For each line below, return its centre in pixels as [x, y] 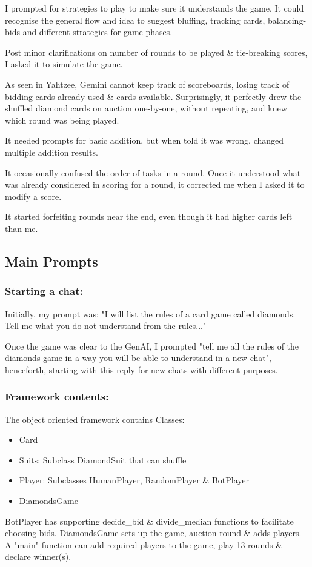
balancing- [287, 20]
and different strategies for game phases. [98, 32]
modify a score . [33, 196]
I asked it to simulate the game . [64, 64]
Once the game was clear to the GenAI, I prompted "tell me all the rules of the [152, 346]
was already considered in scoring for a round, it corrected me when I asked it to [155, 184]
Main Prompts [51, 261]
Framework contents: [57, 396]
